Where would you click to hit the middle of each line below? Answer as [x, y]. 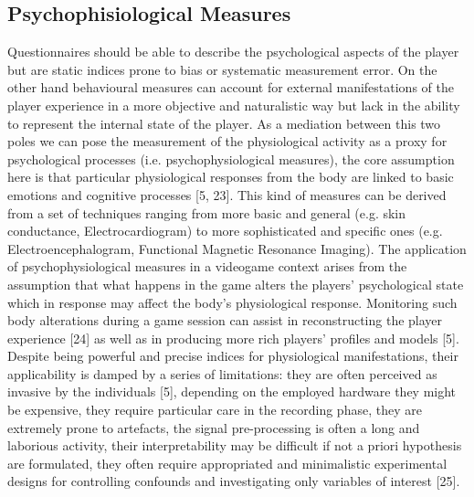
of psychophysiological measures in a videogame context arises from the [207, 266]
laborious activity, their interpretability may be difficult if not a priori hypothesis [235, 445]
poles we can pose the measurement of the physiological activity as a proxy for [227, 141]
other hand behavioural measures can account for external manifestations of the [231, 87]
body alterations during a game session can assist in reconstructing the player [225, 320]
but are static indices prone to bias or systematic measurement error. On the [222, 69]
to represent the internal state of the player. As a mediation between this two [224, 123]
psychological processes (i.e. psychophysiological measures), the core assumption [231, 159]
